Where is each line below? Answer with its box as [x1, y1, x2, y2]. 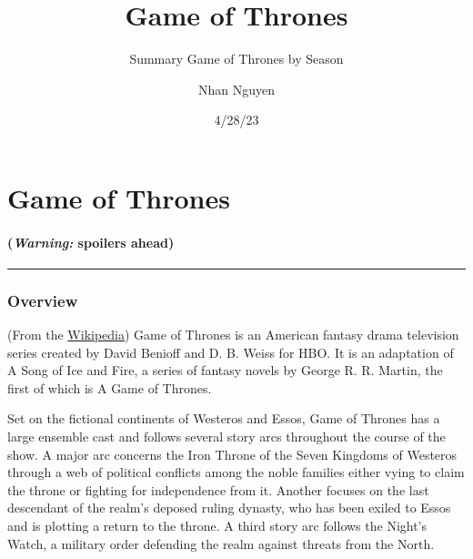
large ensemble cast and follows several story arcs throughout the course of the [7, 427, 446, 446]
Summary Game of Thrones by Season [129, 49, 344, 68]
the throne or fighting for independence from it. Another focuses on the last [7, 480, 429, 499]
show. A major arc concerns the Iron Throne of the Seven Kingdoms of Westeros [7, 444, 458, 463]
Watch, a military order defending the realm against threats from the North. [7, 534, 435, 553]
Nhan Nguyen [197, 79, 275, 98]
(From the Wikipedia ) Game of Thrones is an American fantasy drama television [7, 325, 459, 344]
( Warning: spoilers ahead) [7, 232, 175, 251]
